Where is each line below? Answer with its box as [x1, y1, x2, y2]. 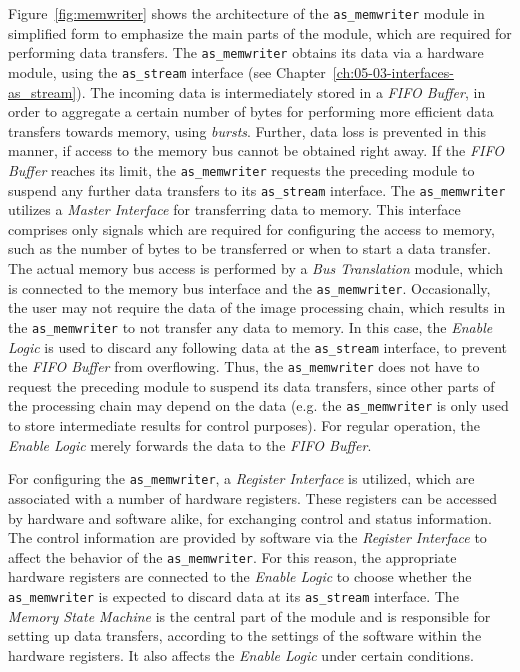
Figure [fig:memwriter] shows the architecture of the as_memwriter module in [8, 3, 485, 23]
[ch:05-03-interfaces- [332, 61, 454, 82]
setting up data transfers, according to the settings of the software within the [8, 625, 482, 646]
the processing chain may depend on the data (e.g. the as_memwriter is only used [8, 395, 509, 416]
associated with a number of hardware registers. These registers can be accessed [8, 487, 497, 508]
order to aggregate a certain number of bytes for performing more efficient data [8, 101, 494, 122]
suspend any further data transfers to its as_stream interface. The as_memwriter [8, 179, 506, 200]
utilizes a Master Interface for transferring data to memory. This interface [8, 199, 461, 220]
